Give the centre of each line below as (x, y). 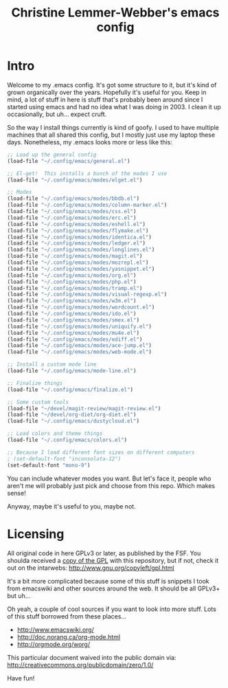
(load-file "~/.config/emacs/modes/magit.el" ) (75, 256)
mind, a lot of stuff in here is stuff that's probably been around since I (105, 99)
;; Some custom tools (38, 402)
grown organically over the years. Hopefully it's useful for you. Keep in (107, 92)
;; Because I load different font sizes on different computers (101, 452)
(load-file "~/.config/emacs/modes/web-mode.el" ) (80, 352)
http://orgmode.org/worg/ (54, 644)
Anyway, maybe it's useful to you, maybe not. (71, 506)
